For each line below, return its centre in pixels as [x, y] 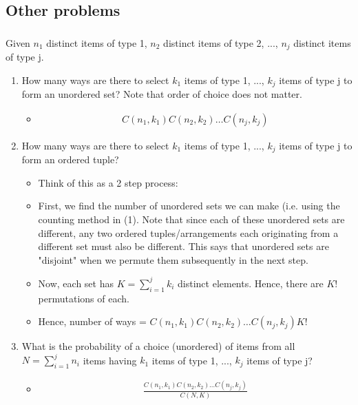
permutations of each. [84, 298]
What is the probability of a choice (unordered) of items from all [158, 346]
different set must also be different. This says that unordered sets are [183, 246]
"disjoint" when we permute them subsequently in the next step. [173, 259]
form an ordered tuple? [70, 159]
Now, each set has [76, 283]
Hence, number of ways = [92, 321]
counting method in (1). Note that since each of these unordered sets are [191, 219]
